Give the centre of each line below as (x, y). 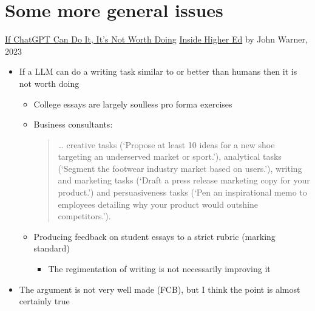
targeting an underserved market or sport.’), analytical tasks (170, 156)
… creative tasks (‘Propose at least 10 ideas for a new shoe (166, 144)
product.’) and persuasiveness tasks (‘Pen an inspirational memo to (182, 192)
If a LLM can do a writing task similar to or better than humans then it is (158, 71)
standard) (52, 248)
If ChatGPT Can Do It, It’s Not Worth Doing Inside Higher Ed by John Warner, (156, 39)
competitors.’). (84, 216)
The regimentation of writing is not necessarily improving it (159, 269)
